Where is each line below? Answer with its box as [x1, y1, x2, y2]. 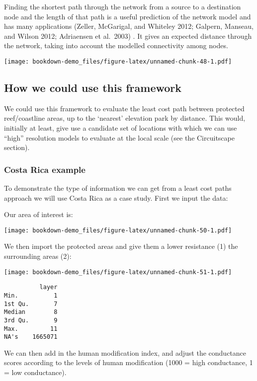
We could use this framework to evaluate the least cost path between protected [4, 103, 245, 113]
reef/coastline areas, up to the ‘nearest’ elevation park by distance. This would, [4, 113, 246, 123]
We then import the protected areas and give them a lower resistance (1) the [4, 241, 238, 251]
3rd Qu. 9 [4, 316, 58, 324]
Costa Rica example [4, 163, 86, 175]
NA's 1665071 [4, 333, 58, 341]
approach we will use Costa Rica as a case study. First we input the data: [4, 192, 228, 203]
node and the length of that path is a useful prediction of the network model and [4, 11, 251, 21]
